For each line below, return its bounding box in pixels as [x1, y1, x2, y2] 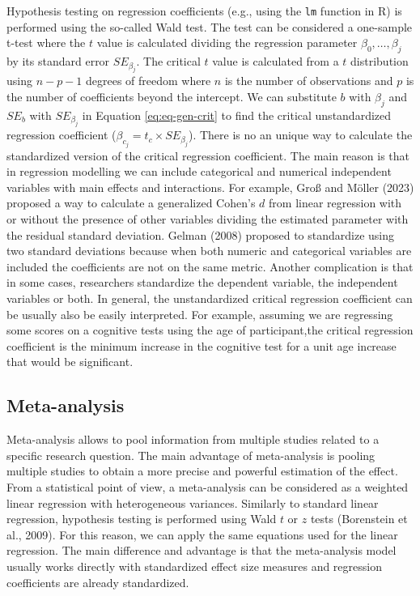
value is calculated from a [212, 53, 339, 70]
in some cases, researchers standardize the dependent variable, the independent [6, 274, 398, 291]
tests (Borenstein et [310, 510, 408, 527]
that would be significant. [6, 353, 134, 370]
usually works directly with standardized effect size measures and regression [6, 557, 382, 574]
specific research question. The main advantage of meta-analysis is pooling [6, 446, 375, 463]
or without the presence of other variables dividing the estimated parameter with [6, 211, 409, 228]
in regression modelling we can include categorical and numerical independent [6, 163, 392, 180]
